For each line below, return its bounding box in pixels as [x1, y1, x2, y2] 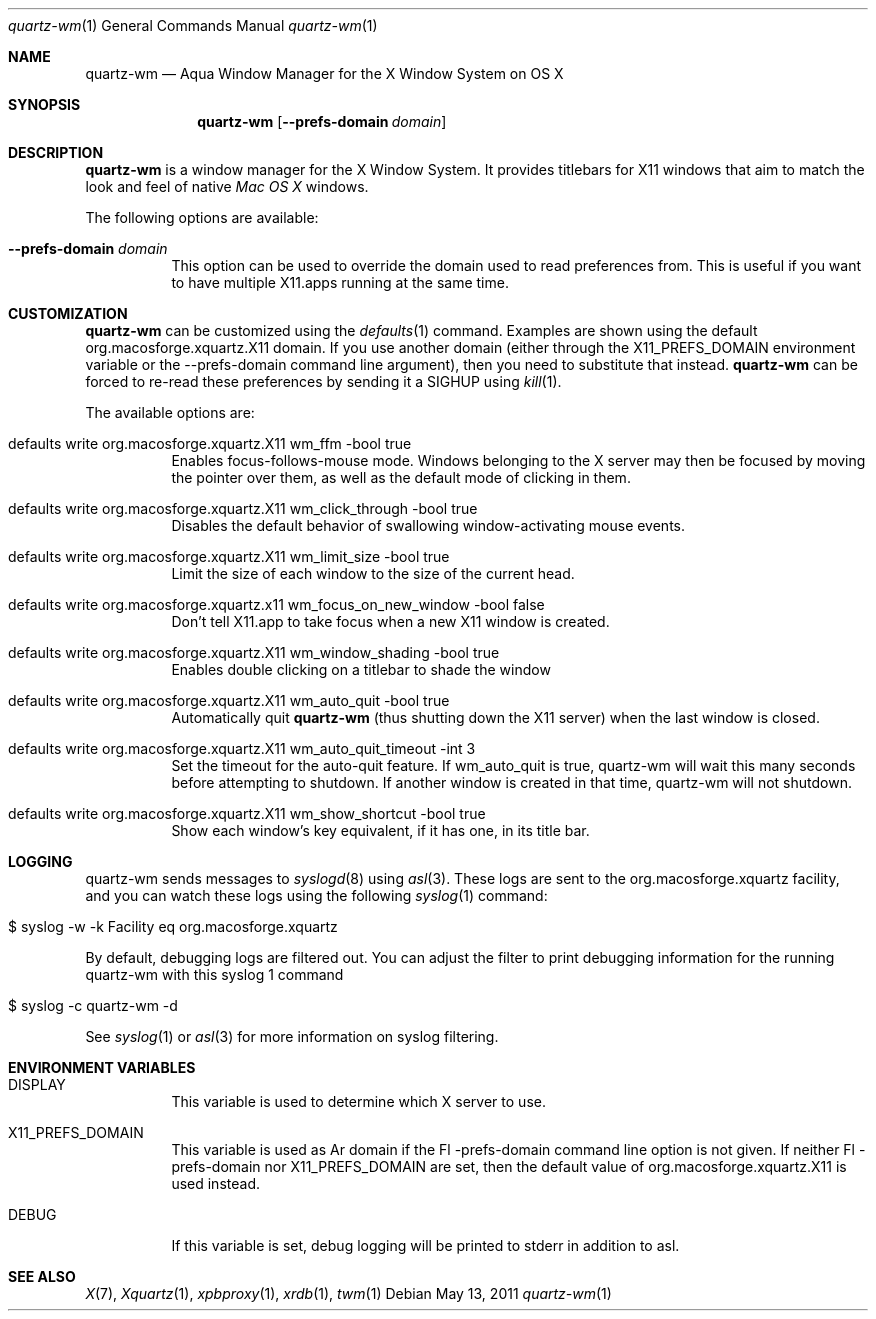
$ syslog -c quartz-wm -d [8, 997, 178, 1014]
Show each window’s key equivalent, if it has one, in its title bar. [171, 822, 590, 839]
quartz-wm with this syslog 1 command [85, 966, 344, 983]
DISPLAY [8, 1076, 66, 1093]
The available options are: [85, 404, 255, 421]
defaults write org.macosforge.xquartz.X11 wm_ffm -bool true [8, 435, 412, 452]
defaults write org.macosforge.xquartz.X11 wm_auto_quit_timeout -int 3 [8, 740, 476, 757]
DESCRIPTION [8, 144, 104, 161]
